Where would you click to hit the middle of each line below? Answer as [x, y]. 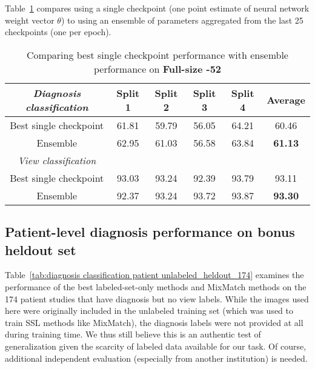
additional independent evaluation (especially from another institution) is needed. [156, 358]
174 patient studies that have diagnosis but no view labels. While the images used [157, 298]
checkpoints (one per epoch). [58, 32]
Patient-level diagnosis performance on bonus [150, 232]
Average [286, 100]
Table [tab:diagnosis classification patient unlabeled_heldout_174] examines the [154, 275]
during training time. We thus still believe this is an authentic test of [133, 334]
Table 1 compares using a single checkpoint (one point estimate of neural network [157, 8]
